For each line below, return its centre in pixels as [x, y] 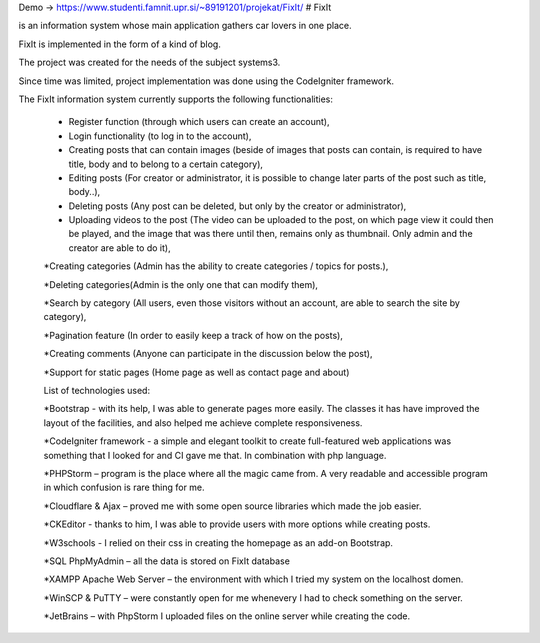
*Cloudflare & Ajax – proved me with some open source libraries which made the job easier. [232, 506]
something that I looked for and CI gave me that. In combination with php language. [215, 455]
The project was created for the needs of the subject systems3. [149, 62]
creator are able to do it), [119, 247]
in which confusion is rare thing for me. [124, 487]
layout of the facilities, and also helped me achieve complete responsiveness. [203, 422]
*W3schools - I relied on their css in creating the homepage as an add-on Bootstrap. [218, 542]
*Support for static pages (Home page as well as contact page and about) [196, 372]
